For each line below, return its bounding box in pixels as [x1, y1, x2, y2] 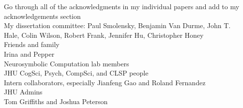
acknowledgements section [4, 11, 81, 21]
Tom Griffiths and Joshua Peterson [4, 96, 108, 106]
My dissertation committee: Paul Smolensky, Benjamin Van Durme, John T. [4, 20, 231, 31]
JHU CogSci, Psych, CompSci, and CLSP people [4, 68, 149, 78]
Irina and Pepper [4, 48, 55, 59]
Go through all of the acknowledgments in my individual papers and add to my [4, 1, 240, 11]
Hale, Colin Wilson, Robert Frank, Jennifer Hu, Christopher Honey [4, 30, 204, 40]
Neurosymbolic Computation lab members [4, 58, 129, 68]
